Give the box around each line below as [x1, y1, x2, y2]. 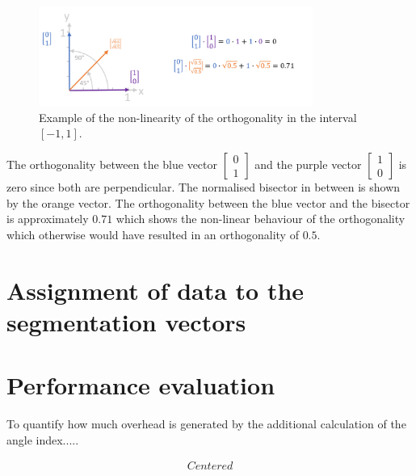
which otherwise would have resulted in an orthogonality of [6, 225, 299, 242]
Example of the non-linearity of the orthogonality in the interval [39, 108, 357, 125]
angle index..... [6, 431, 79, 448]
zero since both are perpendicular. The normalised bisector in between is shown [6, 179, 401, 195]
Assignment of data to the [6, 273, 305, 306]
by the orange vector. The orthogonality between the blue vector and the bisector [6, 194, 410, 211]
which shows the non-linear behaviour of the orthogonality [116, 210, 405, 227]
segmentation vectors [6, 305, 246, 338]
